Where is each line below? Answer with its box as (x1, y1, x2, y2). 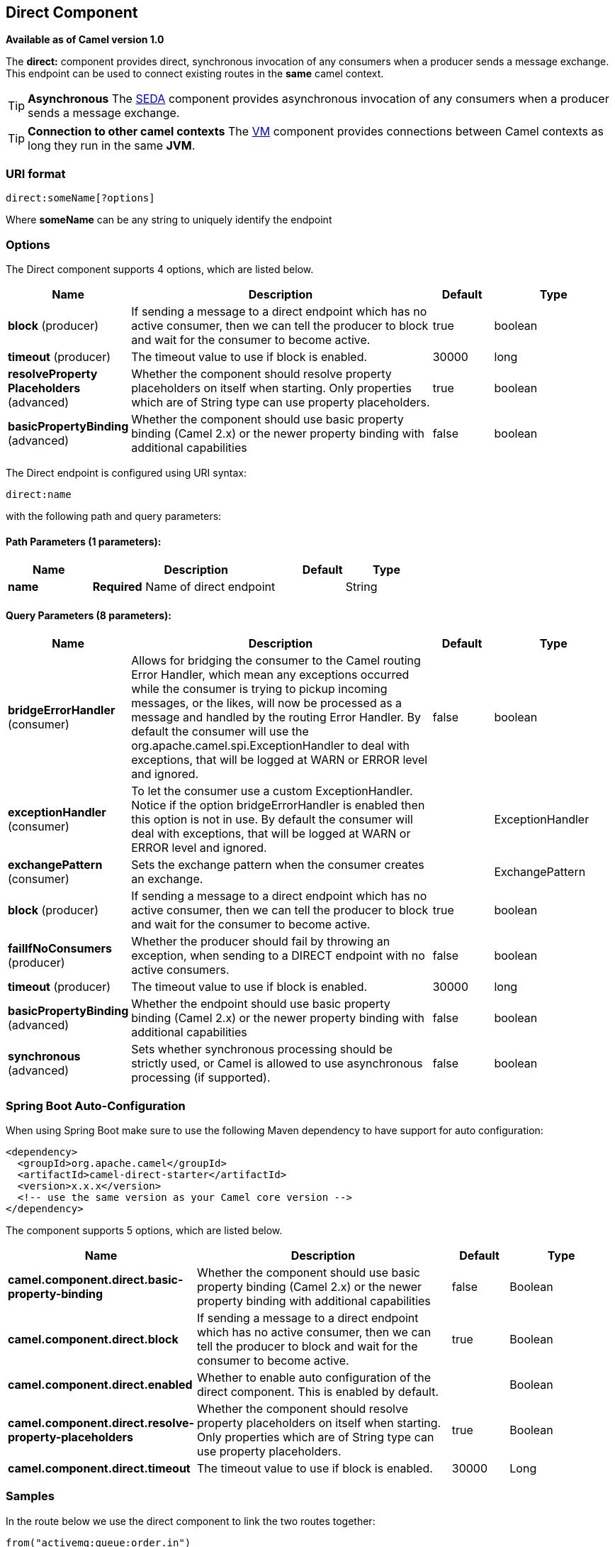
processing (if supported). (131, 1070, 271, 1085)
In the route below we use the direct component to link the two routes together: (6, 1514, 376, 1527)
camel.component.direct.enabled (8, 1377, 193, 1392)
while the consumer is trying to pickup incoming (131, 682, 388, 697)
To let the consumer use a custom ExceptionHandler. (131, 784, 413, 799)
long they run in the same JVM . (28, 138, 196, 153)
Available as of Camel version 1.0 (6, 33, 164, 46)
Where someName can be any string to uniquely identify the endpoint (6, 214, 332, 226)
